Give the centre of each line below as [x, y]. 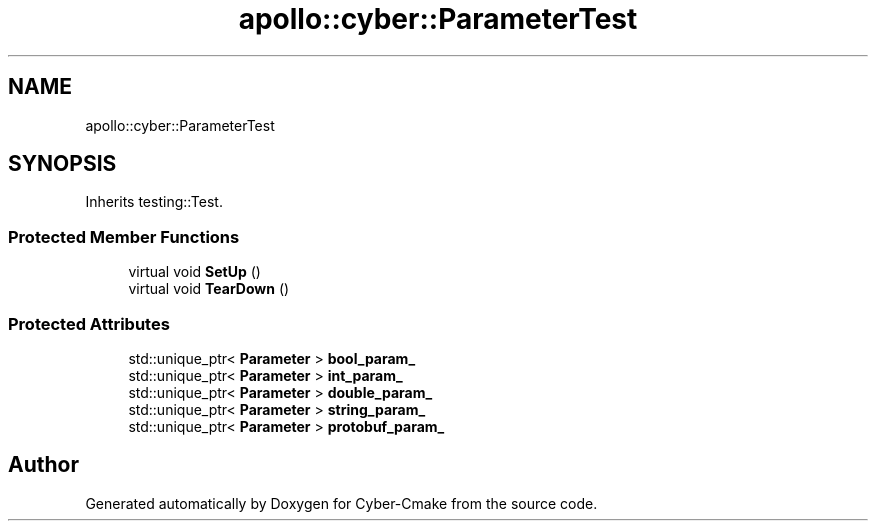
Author [43, 465]
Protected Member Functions [124, 236]
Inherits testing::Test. [154, 202]
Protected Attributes [89, 323]
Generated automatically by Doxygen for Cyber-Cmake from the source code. [341, 503]
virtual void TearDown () [209, 289]
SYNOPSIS [62, 164]
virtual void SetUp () [194, 272]
